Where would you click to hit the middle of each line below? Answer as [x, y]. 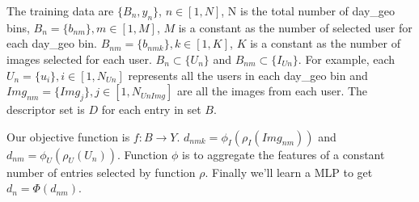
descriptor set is [46, 109]
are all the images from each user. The [272, 91]
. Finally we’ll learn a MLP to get [289, 172]
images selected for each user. [79, 59]
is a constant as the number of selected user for [295, 27]
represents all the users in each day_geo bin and [248, 75]
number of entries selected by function [101, 172]
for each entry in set [151, 109]
